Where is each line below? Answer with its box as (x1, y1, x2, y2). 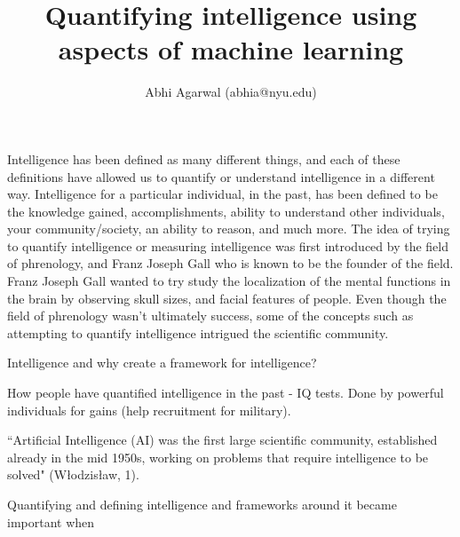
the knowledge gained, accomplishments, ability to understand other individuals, (7, 201, 445, 220)
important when (7, 512, 95, 531)
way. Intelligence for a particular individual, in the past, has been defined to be (7, 185, 438, 203)
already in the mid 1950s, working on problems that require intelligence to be (7, 447, 429, 466)
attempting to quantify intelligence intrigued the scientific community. (7, 323, 389, 342)
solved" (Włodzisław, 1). (7, 465, 139, 484)
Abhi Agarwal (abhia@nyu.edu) (145, 83, 317, 101)
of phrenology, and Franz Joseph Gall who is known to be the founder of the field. (7, 254, 454, 272)
